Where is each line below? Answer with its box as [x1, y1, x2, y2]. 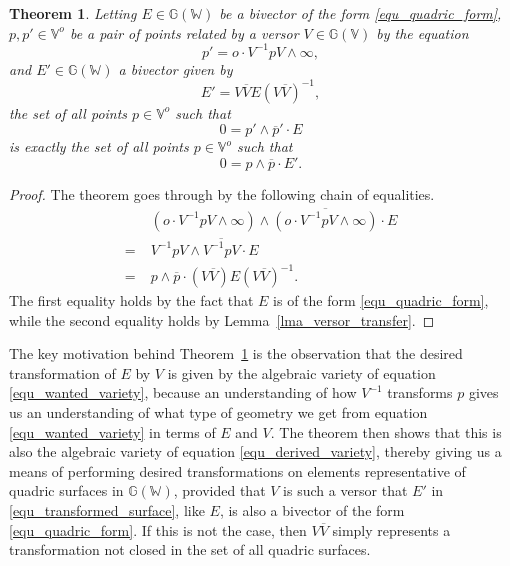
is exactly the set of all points [9, 136, 189, 157]
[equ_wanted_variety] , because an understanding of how [9, 382, 357, 403]
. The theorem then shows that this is [270, 421, 502, 442]
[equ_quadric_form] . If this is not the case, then [9, 519, 307, 540]
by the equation [376, 22, 469, 43]
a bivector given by [118, 58, 233, 79]
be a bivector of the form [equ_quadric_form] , [219, 3, 502, 23]
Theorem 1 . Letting [9, 3, 137, 23]
